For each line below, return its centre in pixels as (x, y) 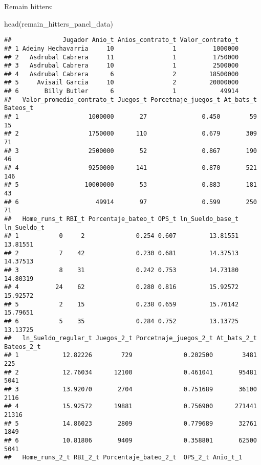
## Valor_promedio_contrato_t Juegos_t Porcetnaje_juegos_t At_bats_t (130, 99)
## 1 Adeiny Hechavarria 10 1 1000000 (122, 48)
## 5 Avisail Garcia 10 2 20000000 (122, 83)
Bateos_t (19, 108)
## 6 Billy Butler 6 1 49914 (122, 91)
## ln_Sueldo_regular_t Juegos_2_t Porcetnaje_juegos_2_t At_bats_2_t (130, 338)
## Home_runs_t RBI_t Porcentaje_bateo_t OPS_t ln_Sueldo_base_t (122, 219)
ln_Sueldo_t (24, 227)
